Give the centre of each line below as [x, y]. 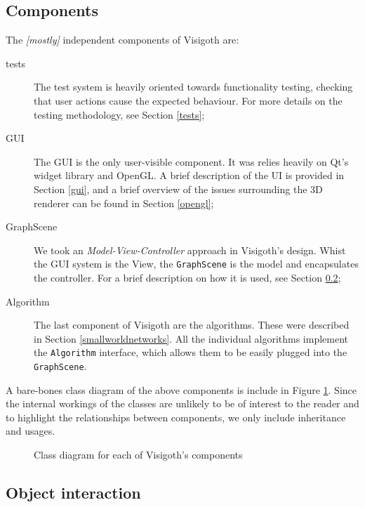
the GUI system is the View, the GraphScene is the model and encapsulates [196, 264]
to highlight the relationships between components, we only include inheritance [176, 417]
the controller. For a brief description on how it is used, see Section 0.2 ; [187, 277]
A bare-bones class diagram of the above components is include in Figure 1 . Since [181, 389]
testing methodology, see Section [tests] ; [119, 114]
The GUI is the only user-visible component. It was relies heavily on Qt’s [191, 161]
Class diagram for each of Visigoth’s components [138, 455]
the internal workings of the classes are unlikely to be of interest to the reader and [182, 403]
